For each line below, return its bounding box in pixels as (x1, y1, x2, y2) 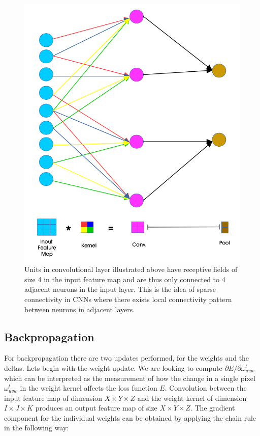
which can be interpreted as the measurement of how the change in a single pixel (4, 372, 255, 383)
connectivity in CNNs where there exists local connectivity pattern (24, 293, 232, 304)
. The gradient (190, 402, 235, 413)
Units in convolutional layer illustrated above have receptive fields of (24, 264, 238, 275)
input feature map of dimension (4, 392, 103, 403)
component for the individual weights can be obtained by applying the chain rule (4, 412, 256, 423)
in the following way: (4, 422, 69, 433)
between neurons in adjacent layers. (24, 304, 135, 314)
